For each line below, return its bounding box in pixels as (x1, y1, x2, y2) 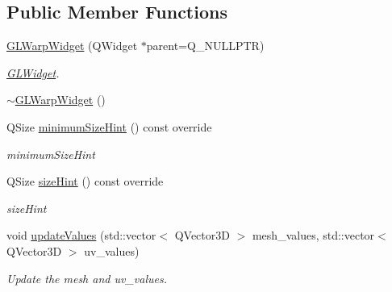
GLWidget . (6, 64, 60, 81)
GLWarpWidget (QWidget (6, 37, 138, 54)
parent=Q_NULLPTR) (146, 37, 265, 54)
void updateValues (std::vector (6, 227, 156, 244)
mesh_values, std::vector (252, 227, 375, 244)
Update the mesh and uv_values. (6, 269, 167, 286)
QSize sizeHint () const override (6, 173, 164, 190)
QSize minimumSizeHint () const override (6, 118, 212, 135)
